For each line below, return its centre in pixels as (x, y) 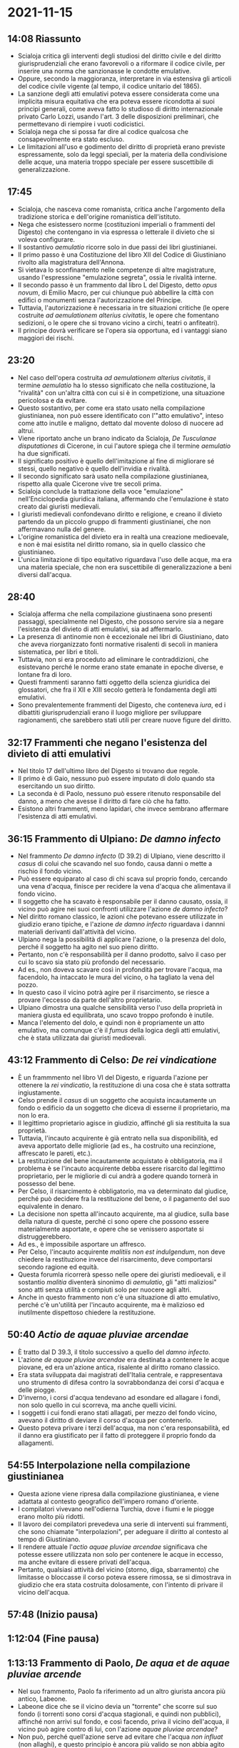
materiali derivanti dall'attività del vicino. (77, 932)
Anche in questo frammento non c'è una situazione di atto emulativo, (119, 1297)
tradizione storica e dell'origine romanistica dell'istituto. (99, 216)
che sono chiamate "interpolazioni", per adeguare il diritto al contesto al (123, 1531)
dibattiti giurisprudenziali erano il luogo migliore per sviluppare (110, 712)
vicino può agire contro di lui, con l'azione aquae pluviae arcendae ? (118, 1729)
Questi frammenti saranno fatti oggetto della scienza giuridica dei (114, 683)
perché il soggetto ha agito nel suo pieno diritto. (88, 947)
